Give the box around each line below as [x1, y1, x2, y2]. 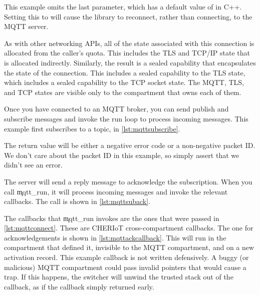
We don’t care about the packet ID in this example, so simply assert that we [4, 149, 239, 160]
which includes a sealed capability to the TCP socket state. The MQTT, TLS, [4, 77, 244, 87]
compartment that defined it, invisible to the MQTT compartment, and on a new [4, 242, 254, 252]
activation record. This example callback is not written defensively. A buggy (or [4, 252, 249, 262]
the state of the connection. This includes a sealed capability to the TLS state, [4, 67, 245, 77]
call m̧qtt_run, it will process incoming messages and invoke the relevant [4, 186, 228, 196]
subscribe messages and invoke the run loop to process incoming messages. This [4, 113, 248, 123]
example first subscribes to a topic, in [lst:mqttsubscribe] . [4, 123, 180, 133]
